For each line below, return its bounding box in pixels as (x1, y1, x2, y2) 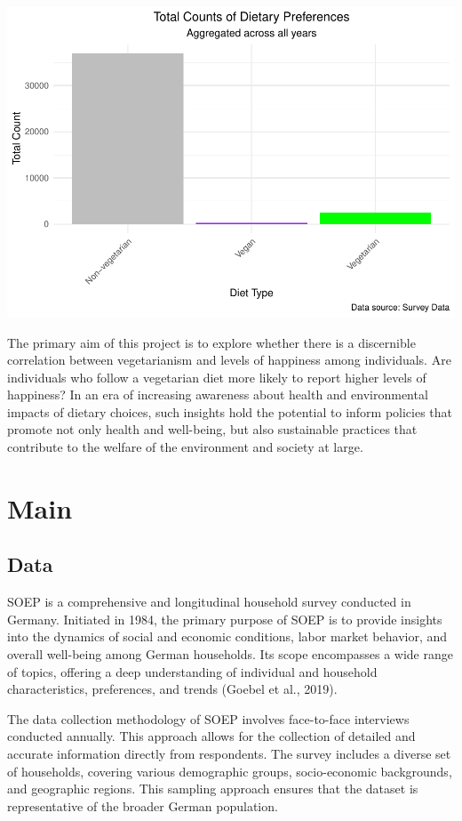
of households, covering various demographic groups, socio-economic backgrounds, (7, 761, 452, 780)
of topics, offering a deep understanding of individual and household (7, 662, 378, 680)
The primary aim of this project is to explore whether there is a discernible (7, 333, 416, 351)
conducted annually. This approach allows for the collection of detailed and (7, 727, 416, 745)
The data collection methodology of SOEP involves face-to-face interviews (7, 709, 410, 728)
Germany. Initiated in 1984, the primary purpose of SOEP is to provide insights (7, 609, 442, 628)
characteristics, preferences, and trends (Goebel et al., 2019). (7, 680, 338, 698)
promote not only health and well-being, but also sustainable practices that (7, 420, 418, 439)
